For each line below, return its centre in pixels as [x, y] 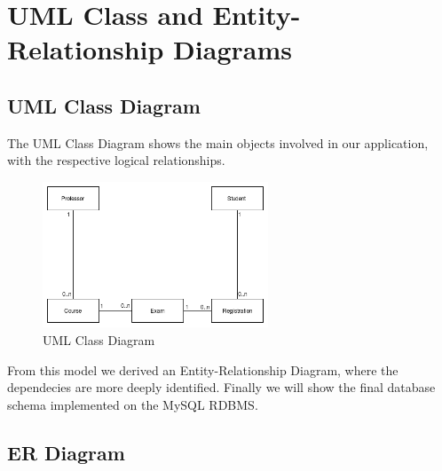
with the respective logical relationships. [116, 160]
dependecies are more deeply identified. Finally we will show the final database [221, 387]
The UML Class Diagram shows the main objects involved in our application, [218, 142]
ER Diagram [66, 452]
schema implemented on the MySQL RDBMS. [133, 404]
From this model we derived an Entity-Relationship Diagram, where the [203, 369]
